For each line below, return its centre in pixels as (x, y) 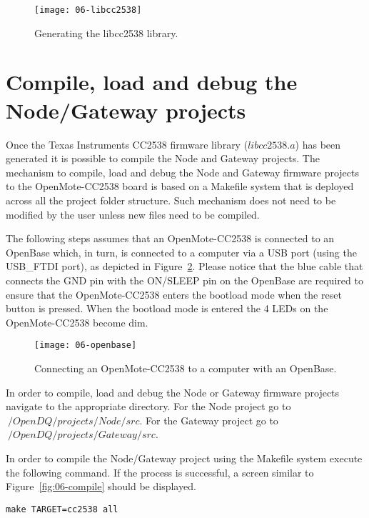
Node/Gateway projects (126, 110)
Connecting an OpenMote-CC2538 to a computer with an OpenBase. (186, 368)
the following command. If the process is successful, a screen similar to (160, 472)
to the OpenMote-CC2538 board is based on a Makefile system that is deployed (180, 186)
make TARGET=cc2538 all (62, 509)
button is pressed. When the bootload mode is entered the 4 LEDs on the (167, 308)
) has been (318, 144)
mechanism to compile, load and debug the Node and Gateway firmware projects (183, 172)
